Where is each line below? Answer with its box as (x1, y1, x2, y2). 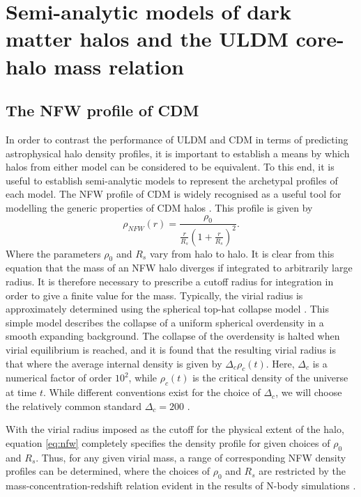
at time (6, 385, 37, 400)
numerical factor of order (6, 370, 112, 385)
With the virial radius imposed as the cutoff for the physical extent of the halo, (6, 422, 344, 436)
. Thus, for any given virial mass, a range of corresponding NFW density (36, 450, 346, 464)
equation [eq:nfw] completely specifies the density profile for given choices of (6, 436, 330, 450)
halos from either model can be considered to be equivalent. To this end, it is (6, 159, 335, 174)
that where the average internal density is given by (6, 356, 222, 370)
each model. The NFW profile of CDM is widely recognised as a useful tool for (6, 187, 341, 201)
